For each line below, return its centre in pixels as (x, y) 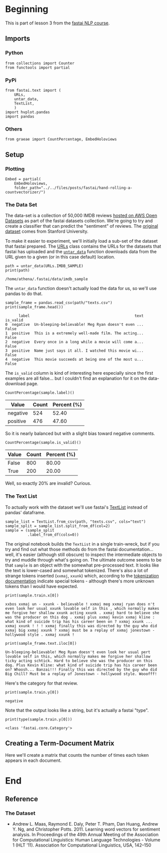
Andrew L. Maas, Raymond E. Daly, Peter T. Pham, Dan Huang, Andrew (85, 824)
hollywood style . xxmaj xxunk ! (40, 635)
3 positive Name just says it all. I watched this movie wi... (74, 351)
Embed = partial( (23, 179)
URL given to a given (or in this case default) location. (60, 257)
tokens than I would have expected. (42, 586)
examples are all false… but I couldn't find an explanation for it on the (76, 378)
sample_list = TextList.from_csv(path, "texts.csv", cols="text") (76, 522)
